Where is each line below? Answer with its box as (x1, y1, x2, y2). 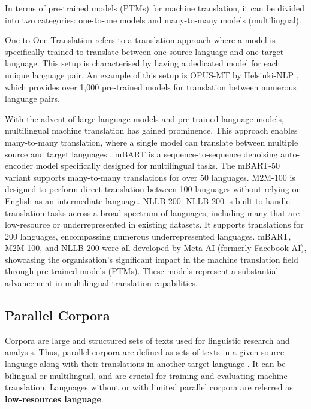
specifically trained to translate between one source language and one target (5, 45, 284, 57)
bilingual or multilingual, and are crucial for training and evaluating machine (5, 369, 288, 381)
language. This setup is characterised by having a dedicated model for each (5, 57, 280, 69)
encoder (5, 159, 34, 172)
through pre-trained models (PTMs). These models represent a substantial (5, 265, 279, 277)
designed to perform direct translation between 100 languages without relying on (5, 183, 301, 195)
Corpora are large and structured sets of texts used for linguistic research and (5, 334, 290, 346)
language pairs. (5, 92, 60, 105)
